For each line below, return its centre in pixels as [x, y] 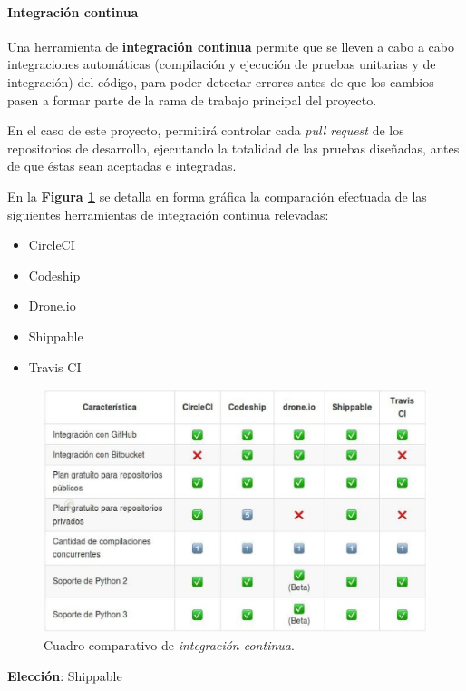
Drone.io [52, 306]
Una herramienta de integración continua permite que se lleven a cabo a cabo [231, 46]
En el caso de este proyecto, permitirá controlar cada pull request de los [206, 130]
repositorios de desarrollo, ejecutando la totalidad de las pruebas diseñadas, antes [233, 148]
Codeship [54, 275]
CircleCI [52, 245]
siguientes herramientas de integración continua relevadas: [168, 214]
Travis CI [55, 366]
